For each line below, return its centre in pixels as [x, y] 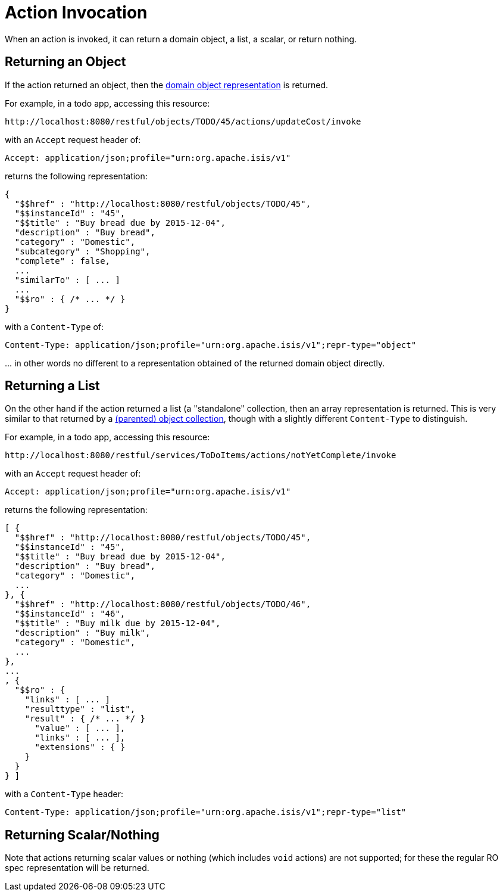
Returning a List [52, 386]
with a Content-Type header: [64, 794]
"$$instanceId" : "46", [70, 614]
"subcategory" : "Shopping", [82, 251]
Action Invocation [76, 13]
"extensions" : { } [80, 747]
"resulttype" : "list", [80, 709]
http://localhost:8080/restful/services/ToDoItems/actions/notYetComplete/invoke [201, 455]
